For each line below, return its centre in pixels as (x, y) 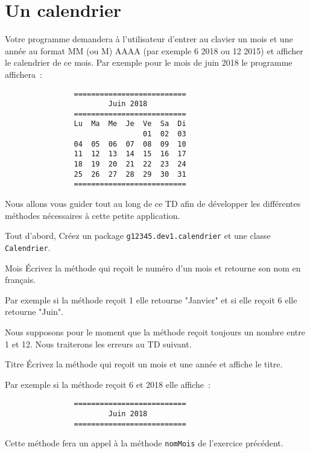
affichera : (24, 74)
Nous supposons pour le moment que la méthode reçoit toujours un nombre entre (155, 331)
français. (21, 280)
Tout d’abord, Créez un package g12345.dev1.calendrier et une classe (138, 236)
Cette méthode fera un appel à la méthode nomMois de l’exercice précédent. (144, 443)
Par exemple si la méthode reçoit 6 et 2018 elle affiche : (108, 384)
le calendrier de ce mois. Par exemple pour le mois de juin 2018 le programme (149, 62)
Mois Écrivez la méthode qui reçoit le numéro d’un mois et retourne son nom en (153, 268)
